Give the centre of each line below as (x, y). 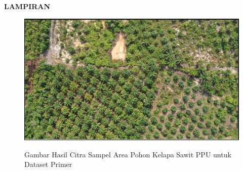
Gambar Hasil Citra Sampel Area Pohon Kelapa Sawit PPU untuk (128, 154)
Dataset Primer (48, 164)
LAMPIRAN (27, 6)
